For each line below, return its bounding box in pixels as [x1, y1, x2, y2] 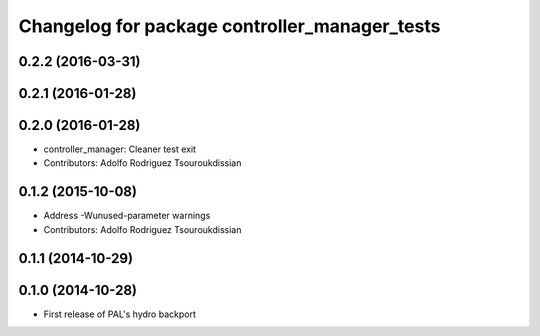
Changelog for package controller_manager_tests [18, 15, 441, 37]
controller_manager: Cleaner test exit [43, 143, 197, 155]
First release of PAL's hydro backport [43, 308, 197, 320]
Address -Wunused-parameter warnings [43, 210, 211, 222]
